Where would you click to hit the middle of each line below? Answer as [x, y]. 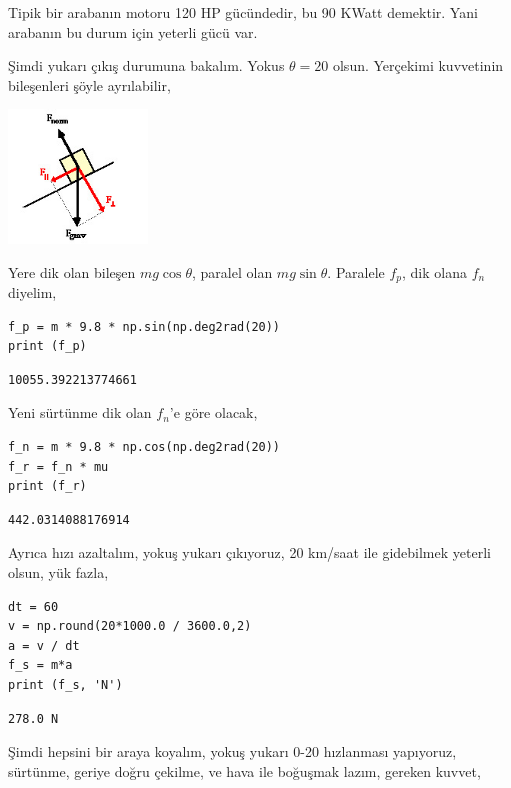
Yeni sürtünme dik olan [80, 412]
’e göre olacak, [213, 412]
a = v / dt [44, 645]
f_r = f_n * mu [58, 466]
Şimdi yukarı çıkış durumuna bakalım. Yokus [146, 65]
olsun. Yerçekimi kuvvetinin [418, 65]
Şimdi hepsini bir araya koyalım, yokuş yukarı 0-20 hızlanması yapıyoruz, [232, 751]
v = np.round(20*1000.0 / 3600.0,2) [130, 626]
